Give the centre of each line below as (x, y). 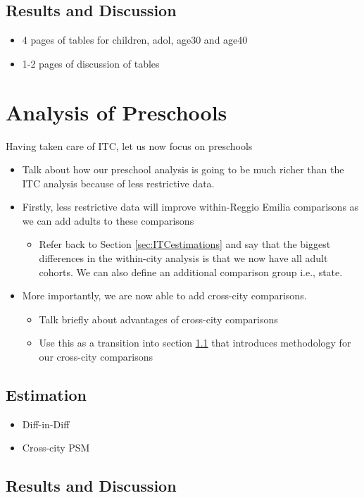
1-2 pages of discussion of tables (91, 63)
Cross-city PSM (56, 448)
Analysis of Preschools (117, 112)
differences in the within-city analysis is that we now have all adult (183, 258)
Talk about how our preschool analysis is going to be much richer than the (183, 169)
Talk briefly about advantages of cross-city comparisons (158, 319)
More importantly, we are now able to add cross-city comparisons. (164, 295)
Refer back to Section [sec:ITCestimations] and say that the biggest (185, 244)
